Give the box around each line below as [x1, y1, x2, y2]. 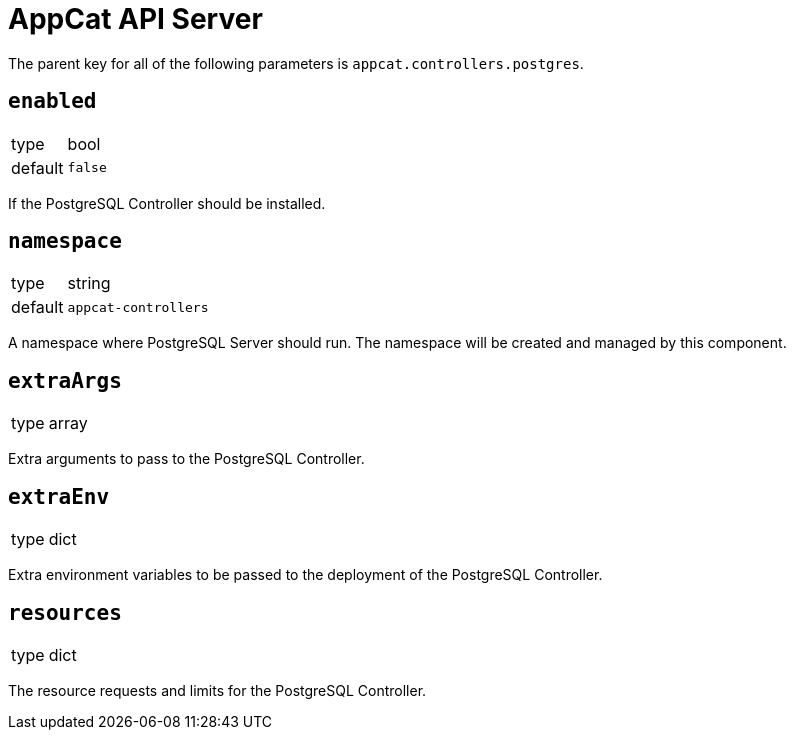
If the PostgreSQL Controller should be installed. [8, 194, 326, 212]
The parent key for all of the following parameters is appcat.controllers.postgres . [8, 54, 584, 72]
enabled [8, 89, 97, 114]
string [67, 273, 111, 294]
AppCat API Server [8, 2, 263, 36]
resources [8, 600, 122, 625]
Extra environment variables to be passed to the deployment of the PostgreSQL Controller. [8, 566, 603, 584]
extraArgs [8, 368, 122, 393]
